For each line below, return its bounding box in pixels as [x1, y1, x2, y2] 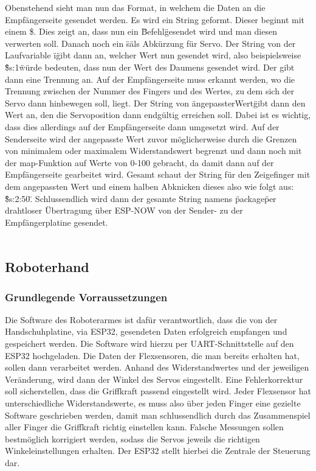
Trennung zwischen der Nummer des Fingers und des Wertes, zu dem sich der [5, 85, 295, 97]
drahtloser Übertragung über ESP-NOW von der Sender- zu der [5, 204, 243, 217]
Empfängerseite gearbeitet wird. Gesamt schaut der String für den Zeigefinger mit [5, 168, 311, 181]
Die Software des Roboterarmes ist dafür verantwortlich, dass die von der [5, 313, 278, 326]
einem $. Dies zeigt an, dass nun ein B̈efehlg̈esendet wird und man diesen [5, 25, 277, 38]
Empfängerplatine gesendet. [5, 215, 108, 228]
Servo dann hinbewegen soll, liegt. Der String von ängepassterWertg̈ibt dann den [5, 96, 306, 109]
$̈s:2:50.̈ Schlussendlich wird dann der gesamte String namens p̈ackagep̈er [5, 192, 276, 204]
